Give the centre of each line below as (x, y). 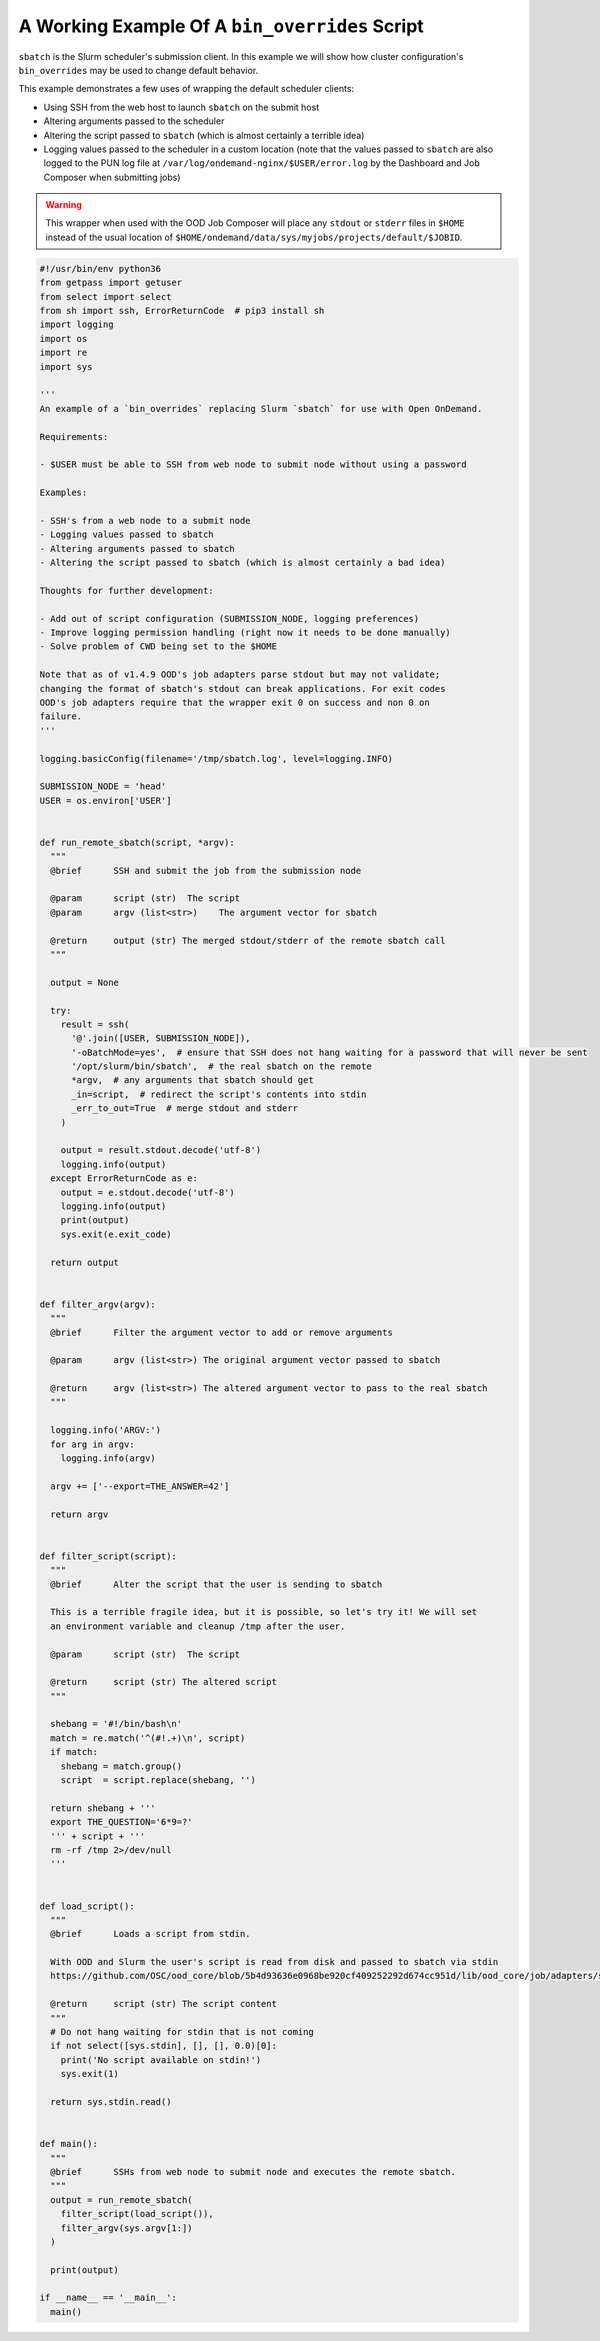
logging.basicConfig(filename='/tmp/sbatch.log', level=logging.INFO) (216, 758)
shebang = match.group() (121, 1766)
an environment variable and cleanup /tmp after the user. (198, 1626)
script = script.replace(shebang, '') (158, 1780)
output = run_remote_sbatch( (122, 2199)
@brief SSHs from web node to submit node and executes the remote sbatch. (253, 2171)
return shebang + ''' (103, 1808)
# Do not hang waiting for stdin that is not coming (182, 2032)
